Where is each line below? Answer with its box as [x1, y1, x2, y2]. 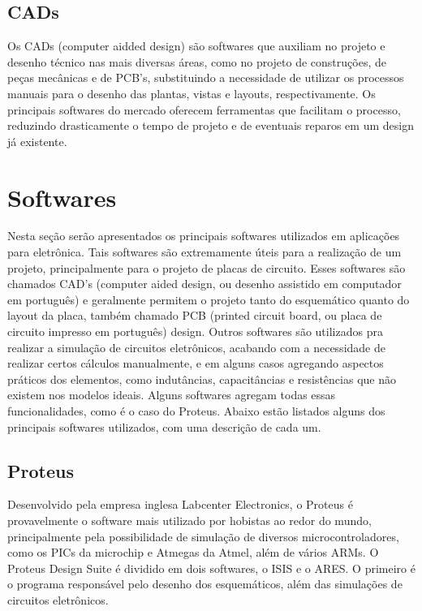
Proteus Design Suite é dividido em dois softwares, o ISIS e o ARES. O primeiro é [7, 559, 416, 576]
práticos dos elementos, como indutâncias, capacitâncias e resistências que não [7, 370, 396, 387]
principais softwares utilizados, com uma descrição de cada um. [7, 418, 321, 435]
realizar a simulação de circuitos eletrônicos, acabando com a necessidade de [7, 338, 385, 355]
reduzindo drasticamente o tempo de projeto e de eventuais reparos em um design [7, 117, 414, 134]
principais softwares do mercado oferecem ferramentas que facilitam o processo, [7, 101, 401, 118]
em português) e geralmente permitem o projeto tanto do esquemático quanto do [7, 290, 410, 308]
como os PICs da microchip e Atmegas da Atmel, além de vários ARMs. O [7, 544, 379, 561]
